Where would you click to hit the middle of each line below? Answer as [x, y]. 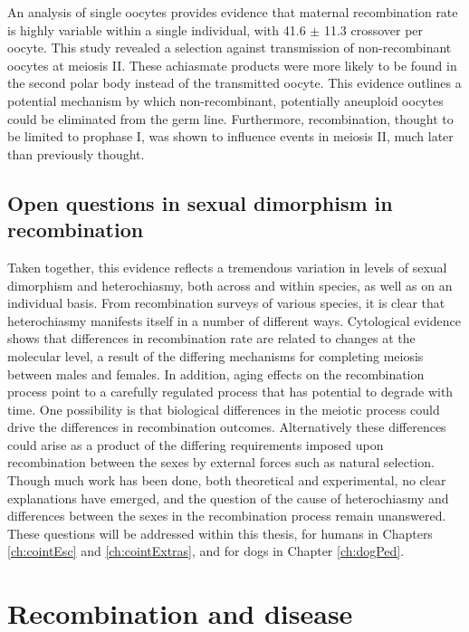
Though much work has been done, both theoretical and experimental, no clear [227, 480]
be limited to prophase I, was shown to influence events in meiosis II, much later [230, 136]
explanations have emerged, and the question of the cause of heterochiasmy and [228, 498]
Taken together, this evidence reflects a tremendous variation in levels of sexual [227, 267]
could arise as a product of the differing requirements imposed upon [196, 444]
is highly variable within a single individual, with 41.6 [157, 29]
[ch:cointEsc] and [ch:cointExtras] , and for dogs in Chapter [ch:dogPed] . [206, 551]
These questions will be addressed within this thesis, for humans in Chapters [220, 533]
